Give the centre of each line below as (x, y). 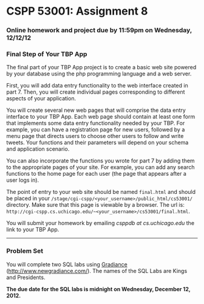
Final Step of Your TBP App (47, 54)
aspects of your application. (41, 98)
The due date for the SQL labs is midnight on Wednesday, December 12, (98, 289)
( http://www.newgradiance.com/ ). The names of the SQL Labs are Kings (97, 271)
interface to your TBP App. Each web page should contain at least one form (101, 117)
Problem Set (25, 251)
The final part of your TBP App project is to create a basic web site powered (101, 67)
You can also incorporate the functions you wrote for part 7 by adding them (101, 161)
